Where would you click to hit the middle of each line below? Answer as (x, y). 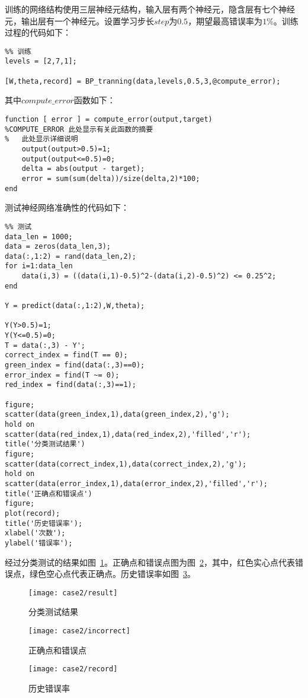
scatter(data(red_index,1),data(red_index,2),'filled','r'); (128, 434)
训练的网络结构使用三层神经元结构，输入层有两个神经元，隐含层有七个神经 (150, 9)
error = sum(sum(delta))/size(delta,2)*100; (111, 178)
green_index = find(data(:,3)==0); (75, 365)
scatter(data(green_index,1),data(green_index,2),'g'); (117, 415)
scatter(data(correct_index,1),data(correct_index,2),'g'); (126, 464)
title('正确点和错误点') (49, 494)
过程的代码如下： (38, 32)
